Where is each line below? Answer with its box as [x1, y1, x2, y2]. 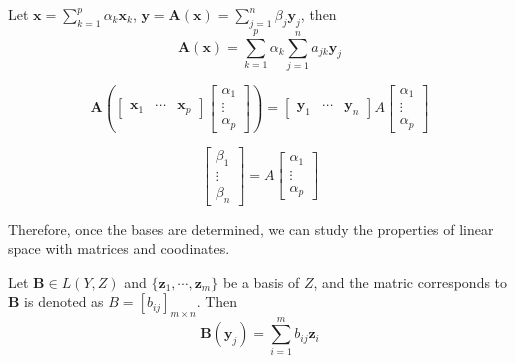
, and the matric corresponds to [313, 271, 508, 292]
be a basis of [222, 271, 300, 292]
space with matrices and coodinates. [8, 238, 230, 259]
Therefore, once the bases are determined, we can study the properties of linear [8, 218, 494, 239]
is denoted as [24, 291, 104, 312]
